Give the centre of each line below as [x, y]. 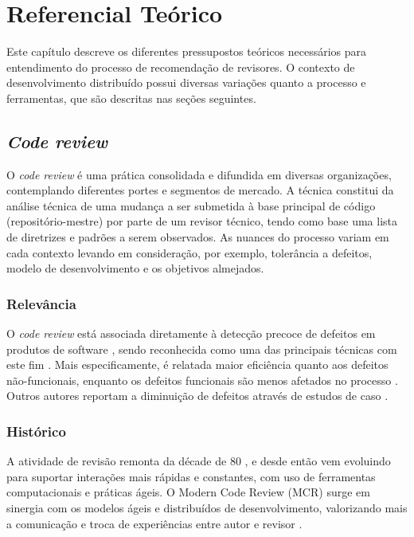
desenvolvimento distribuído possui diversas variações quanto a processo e [186, 82]
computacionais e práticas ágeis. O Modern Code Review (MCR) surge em [188, 492]
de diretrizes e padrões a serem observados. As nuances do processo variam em [198, 237]
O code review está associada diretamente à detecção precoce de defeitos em [191, 333]
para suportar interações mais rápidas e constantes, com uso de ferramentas [191, 476]
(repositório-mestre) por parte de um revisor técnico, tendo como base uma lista [202, 221]
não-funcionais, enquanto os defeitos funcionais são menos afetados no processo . [202, 380]
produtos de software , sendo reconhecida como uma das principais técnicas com [202, 349]
